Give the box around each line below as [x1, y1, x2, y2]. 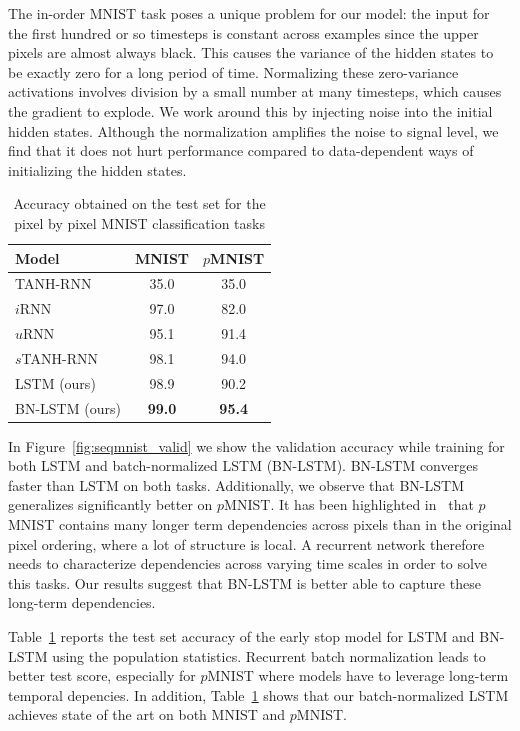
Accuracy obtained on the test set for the [13, 193, 266, 214]
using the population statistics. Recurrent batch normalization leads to [52, 645, 486, 666]
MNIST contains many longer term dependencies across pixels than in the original [8, 514, 512, 535]
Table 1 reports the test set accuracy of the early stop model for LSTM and [8, 626, 475, 647]
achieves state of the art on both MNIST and [8, 704, 286, 725]
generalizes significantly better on [8, 494, 213, 515]
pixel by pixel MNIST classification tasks [14, 212, 265, 233]
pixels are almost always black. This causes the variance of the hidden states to [8, 42, 494, 63]
